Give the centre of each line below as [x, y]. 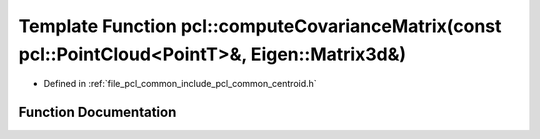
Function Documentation [97, 112]
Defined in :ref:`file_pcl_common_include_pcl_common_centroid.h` [180, 84]
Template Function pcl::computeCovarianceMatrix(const [260, 26]
